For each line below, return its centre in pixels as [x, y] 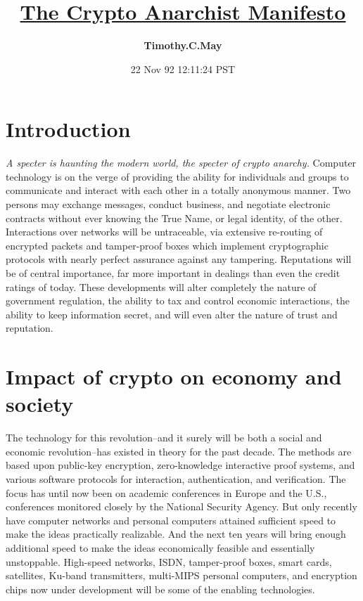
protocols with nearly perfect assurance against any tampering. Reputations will [179, 259]
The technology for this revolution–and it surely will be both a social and [164, 438]
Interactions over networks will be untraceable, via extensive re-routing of [164, 232]
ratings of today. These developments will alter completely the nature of [161, 286]
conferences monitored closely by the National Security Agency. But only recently [181, 506]
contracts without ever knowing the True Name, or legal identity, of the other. [174, 218]
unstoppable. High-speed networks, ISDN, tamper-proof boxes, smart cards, [169, 561]
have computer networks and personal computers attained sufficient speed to [171, 520]
